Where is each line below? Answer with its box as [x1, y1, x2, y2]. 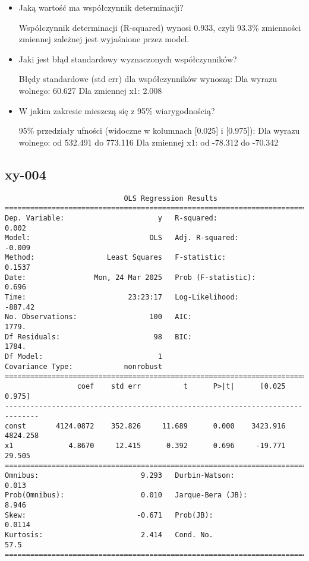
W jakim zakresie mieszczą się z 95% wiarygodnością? [18, 104, 215, 116]
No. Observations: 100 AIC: [5, 313, 192, 322]
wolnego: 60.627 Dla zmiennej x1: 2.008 [18, 84, 162, 96]
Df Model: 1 [5, 352, 162, 361]
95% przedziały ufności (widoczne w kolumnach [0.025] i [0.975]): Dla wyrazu [18, 124, 300, 137]
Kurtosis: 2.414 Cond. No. [5, 530, 213, 539]
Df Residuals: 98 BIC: [5, 332, 192, 341]
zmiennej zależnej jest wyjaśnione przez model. [18, 33, 190, 45]
